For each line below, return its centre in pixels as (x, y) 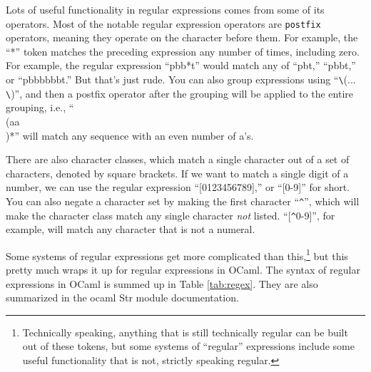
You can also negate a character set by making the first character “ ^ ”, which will (183, 201)
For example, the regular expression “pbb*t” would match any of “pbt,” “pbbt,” (181, 65)
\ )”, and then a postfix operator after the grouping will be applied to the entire (179, 93)
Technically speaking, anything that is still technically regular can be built (185, 332)
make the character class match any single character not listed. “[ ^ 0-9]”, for (171, 215)
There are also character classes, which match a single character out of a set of (178, 159)
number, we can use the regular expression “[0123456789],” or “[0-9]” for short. (178, 187)
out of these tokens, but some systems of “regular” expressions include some (188, 346)
